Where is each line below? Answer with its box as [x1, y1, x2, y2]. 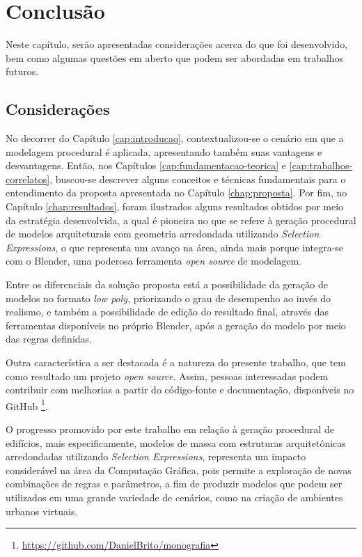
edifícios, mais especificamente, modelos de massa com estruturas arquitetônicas [6, 435, 346, 450]
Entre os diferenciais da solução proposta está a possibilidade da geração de [6, 277, 328, 292]
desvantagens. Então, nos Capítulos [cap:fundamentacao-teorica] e [6, 158, 287, 173]
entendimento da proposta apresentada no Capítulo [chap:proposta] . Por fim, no [6, 185, 347, 200]
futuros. [6, 64, 39, 79]
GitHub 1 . [6, 396, 48, 413]
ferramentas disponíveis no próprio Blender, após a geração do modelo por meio [6, 317, 346, 332]
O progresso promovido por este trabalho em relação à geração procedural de [6, 422, 334, 437]
